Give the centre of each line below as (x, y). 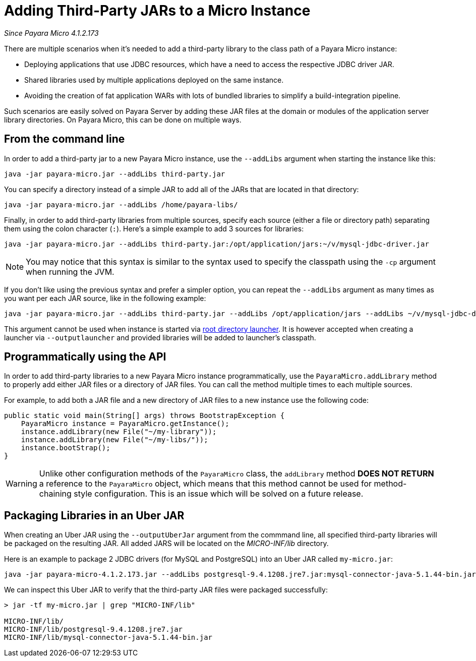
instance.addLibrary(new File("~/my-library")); (119, 432)
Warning (21, 484)
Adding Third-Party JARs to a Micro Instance (157, 11)
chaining (55, 494)
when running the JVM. (70, 272)
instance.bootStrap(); (66, 448)
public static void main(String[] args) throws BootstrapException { (144, 416)
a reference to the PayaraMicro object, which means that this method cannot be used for (205, 484)
